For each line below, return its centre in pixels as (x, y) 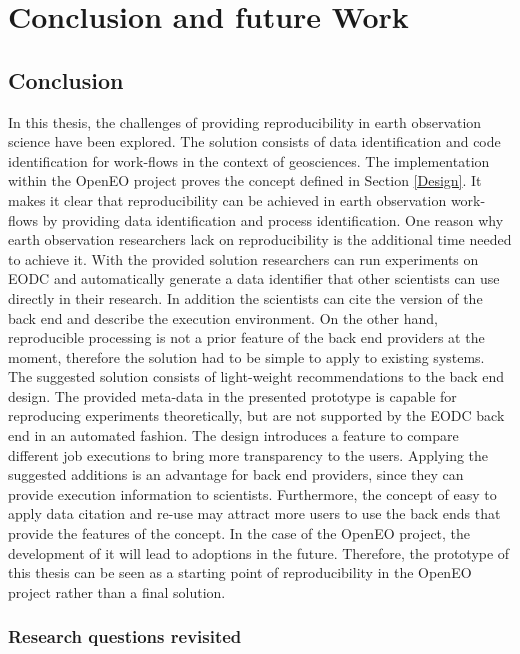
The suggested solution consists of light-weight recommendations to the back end (256, 376)
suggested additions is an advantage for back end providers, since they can (236, 474)
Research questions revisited (125, 636)
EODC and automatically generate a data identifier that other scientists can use (254, 278)
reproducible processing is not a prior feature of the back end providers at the (246, 337)
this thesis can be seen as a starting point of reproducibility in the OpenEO (240, 572)
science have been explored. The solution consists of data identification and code (254, 141)
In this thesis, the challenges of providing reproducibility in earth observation (245, 121)
